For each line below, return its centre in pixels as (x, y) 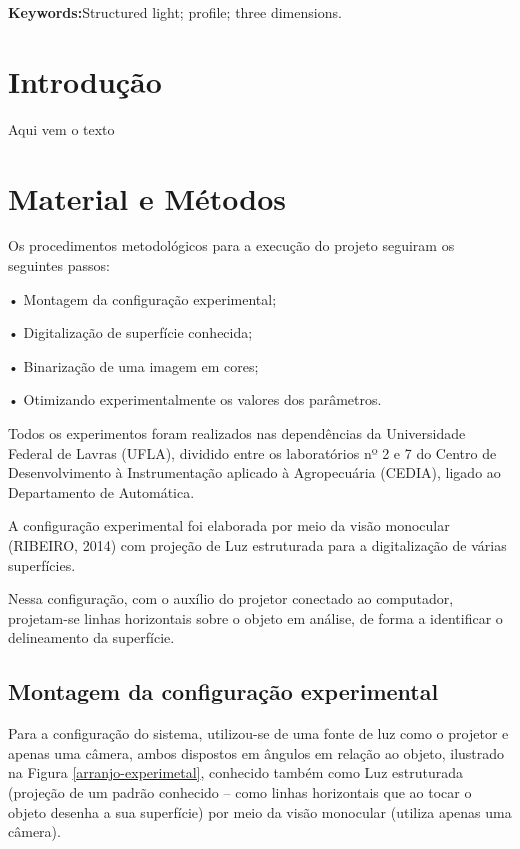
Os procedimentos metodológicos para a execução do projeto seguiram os (231, 245)
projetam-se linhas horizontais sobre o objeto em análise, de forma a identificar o (255, 617)
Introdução (85, 80)
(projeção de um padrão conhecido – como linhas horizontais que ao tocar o (240, 791)
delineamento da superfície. (91, 637)
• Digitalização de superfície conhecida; (130, 332)
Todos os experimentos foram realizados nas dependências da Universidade (237, 433)
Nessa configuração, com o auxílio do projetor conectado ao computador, (231, 598)
